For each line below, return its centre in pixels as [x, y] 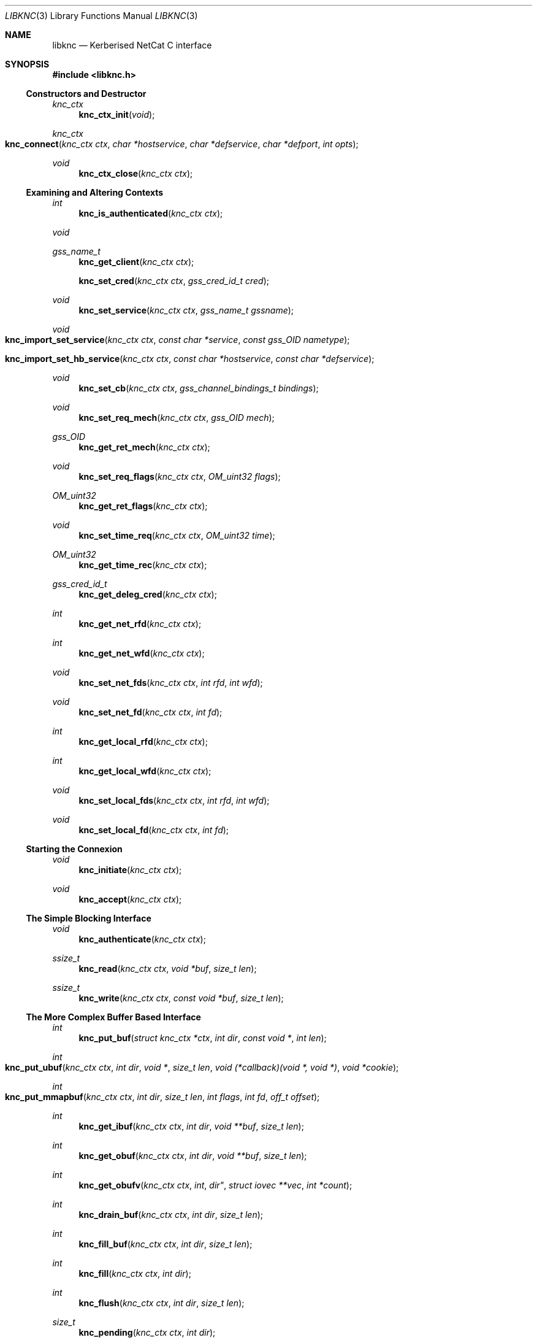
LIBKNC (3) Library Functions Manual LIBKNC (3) [101, 16]
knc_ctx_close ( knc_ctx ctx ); [136, 173]
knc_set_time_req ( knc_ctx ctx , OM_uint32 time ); [177, 535]
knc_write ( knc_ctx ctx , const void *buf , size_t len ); [181, 998]
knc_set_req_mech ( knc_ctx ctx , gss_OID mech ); [177, 418]
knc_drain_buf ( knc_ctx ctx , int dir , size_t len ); [171, 1215]
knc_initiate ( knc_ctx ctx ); [130, 870]
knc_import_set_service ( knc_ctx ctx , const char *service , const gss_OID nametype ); [177, 340]
